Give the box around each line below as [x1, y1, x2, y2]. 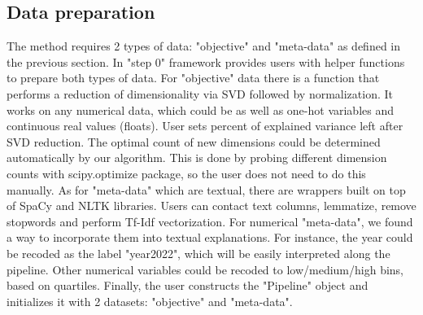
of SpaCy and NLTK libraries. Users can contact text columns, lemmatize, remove [7, 197, 416, 214]
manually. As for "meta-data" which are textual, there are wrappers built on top [7, 181, 406, 198]
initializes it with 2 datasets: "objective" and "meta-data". [7, 292, 293, 309]
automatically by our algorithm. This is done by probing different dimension [7, 149, 387, 166]
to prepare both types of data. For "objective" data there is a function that [7, 69, 380, 86]
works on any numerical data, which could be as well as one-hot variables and [7, 101, 395, 118]
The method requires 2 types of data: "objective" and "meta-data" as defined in [7, 37, 401, 55]
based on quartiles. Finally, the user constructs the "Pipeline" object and [7, 277, 368, 294]
